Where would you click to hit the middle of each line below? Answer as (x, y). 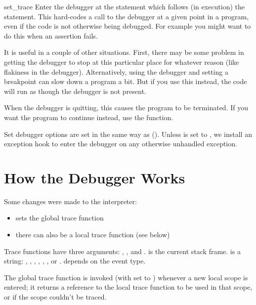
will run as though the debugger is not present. (75, 91)
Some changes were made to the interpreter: (70, 201)
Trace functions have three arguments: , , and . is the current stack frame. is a (122, 251)
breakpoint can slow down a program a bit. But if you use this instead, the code (126, 81)
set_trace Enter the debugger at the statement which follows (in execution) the (125, 6)
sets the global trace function (60, 218)
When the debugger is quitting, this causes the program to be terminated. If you (126, 108)
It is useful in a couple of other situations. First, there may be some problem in (124, 52)
